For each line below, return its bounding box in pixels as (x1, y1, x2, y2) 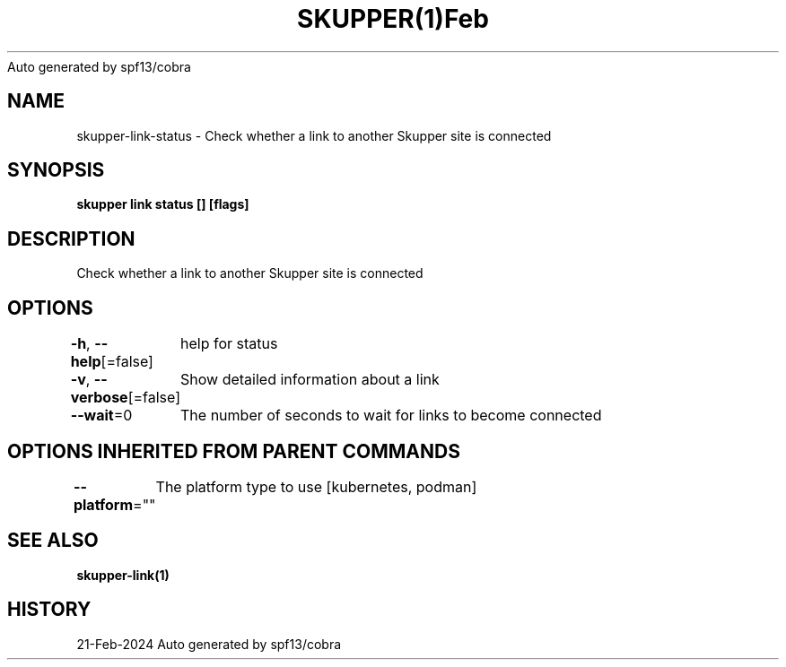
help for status (180, 334, 278, 353)
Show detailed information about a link (180, 370, 440, 389)
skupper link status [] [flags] (76, 196, 249, 212)
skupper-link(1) (76, 567, 170, 583)
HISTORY (7, 598, 92, 621)
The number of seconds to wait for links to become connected (180, 406, 602, 425)
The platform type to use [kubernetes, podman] (155, 477, 477, 496)
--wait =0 (70, 406, 133, 425)
